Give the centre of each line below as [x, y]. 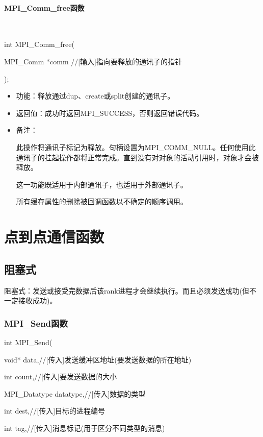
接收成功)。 [37, 300]
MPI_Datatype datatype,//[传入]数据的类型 [75, 393]
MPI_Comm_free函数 [44, 7]
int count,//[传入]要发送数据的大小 [60, 377]
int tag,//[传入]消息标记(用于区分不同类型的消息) [85, 428]
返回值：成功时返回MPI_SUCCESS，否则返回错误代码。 [110, 113]
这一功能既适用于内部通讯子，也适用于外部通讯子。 [102, 184]
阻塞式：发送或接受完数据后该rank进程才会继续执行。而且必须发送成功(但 [127, 290]
